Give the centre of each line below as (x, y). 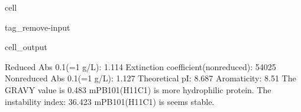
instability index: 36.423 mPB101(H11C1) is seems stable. (110, 101)
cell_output (26, 47)
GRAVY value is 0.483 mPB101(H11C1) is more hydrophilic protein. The (138, 89)
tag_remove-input (38, 27)
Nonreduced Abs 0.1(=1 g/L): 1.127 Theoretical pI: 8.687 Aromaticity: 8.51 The (150, 78)
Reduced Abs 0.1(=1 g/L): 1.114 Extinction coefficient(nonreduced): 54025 (140, 66)
